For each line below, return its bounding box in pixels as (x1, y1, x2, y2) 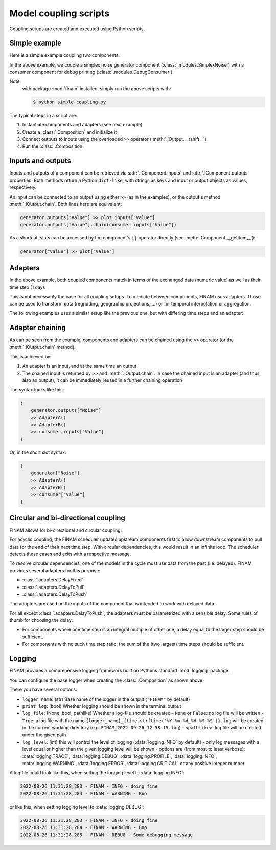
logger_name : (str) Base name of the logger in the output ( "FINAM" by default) (22, 696, 190, 702)
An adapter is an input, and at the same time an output (22, 363, 137, 369)
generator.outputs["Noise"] (31, 407, 102, 413)
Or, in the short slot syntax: (9, 449, 66, 455)
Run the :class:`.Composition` (22, 143, 84, 149)
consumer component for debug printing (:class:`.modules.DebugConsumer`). (9, 69, 174, 75)
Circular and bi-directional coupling (9, 513, 125, 522)
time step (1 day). (9, 284, 46, 290)
